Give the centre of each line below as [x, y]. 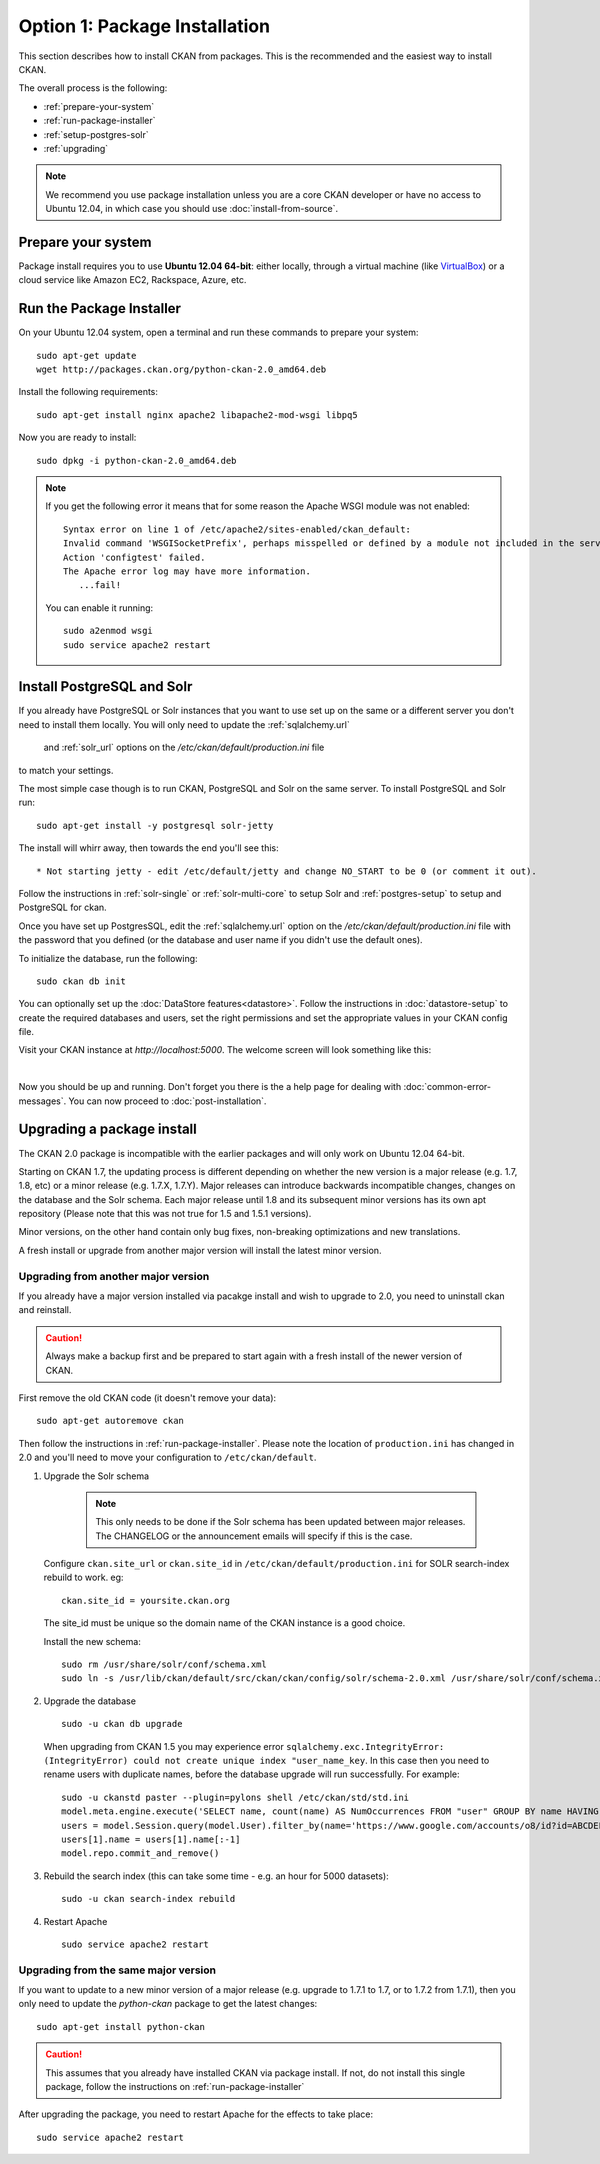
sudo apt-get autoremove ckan [110, 1421]
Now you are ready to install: [77, 437]
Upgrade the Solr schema [96, 1476]
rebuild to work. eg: [83, 1577]
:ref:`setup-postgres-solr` [96, 134]
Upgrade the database [90, 1701]
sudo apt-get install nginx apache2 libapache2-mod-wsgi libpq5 [197, 414]
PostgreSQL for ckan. [62, 907]
